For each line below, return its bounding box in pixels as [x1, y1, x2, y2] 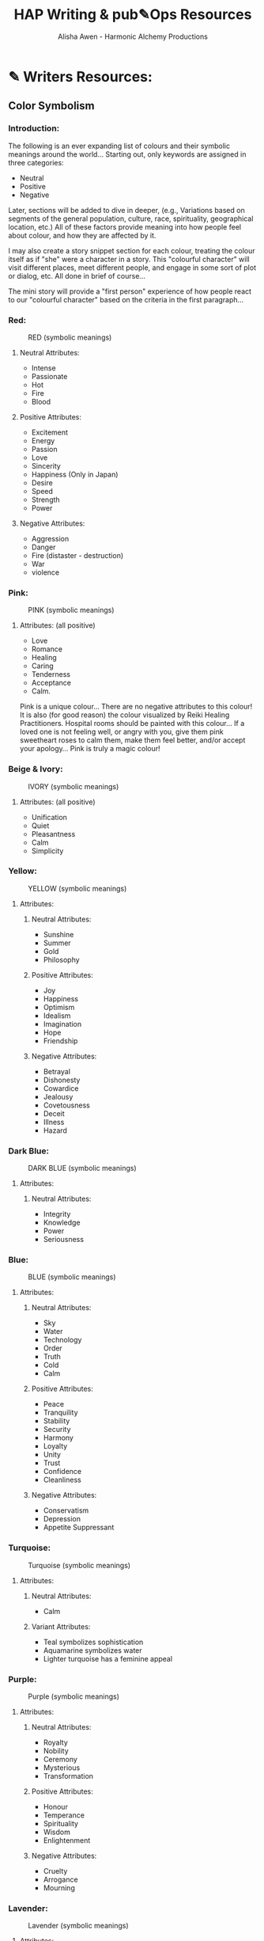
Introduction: [8, 123, 60, 134]
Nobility [43, 1746, 69, 1755]
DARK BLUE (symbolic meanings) [28, 1164, 137, 1173]
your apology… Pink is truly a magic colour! [19, 744, 160, 754]
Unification [31, 812, 67, 822]
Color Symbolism [8, 99, 95, 112]
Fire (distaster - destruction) [31, 550, 124, 560]
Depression [43, 1514, 81, 1524]
